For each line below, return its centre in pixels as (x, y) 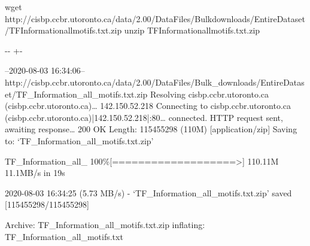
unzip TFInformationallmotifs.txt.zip (192, 30)
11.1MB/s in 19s (35, 173)
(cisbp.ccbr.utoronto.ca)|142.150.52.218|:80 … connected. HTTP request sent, (144, 117)
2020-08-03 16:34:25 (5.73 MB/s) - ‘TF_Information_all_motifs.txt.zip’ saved (148, 192)
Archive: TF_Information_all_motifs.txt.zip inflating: (105, 224)
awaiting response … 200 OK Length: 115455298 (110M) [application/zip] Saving (151, 129)
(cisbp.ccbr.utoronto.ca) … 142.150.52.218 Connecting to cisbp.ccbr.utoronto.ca (148, 106)
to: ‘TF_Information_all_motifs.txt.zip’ (79, 140)
